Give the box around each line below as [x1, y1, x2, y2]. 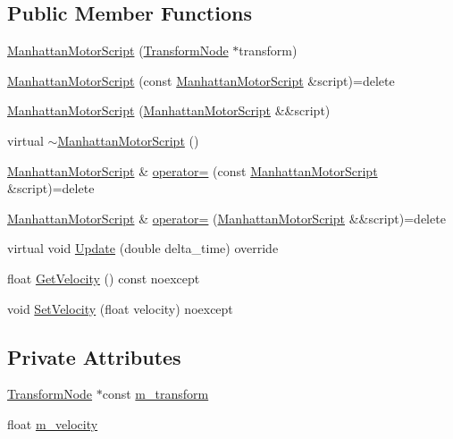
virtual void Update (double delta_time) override [7, 239, 279, 257]
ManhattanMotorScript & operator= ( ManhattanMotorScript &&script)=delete [7, 208, 446, 227]
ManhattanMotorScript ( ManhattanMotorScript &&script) [7, 101, 331, 120]
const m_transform [102, 384, 209, 403]
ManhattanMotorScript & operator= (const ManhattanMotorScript [7, 161, 378, 180]
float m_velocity [7, 414, 98, 433]
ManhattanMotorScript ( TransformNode [7, 41, 229, 60]
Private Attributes [7, 342, 181, 370]
